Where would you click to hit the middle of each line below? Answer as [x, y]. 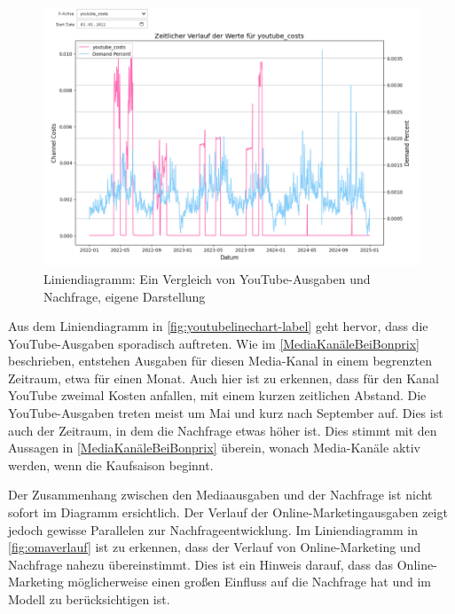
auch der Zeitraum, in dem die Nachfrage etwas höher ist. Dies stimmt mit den [223, 430]
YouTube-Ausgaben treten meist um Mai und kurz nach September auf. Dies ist [226, 413]
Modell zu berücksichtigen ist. [89, 599]
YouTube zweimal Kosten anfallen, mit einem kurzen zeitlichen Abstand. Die [217, 395]
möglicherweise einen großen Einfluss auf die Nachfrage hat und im [249, 582]
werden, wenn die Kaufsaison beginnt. [111, 464]
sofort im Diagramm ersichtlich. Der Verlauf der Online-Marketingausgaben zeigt [228, 512]
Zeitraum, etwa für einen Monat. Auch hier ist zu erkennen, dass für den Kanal [224, 378]
